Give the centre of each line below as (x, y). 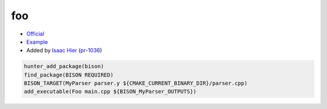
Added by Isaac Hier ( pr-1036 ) (64, 51)
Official (35, 34)
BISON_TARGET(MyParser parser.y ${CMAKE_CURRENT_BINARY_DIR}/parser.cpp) (136, 83)
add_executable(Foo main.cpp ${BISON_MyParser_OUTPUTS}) (110, 92)
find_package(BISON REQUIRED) (69, 75)
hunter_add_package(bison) (64, 67)
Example (37, 42)
